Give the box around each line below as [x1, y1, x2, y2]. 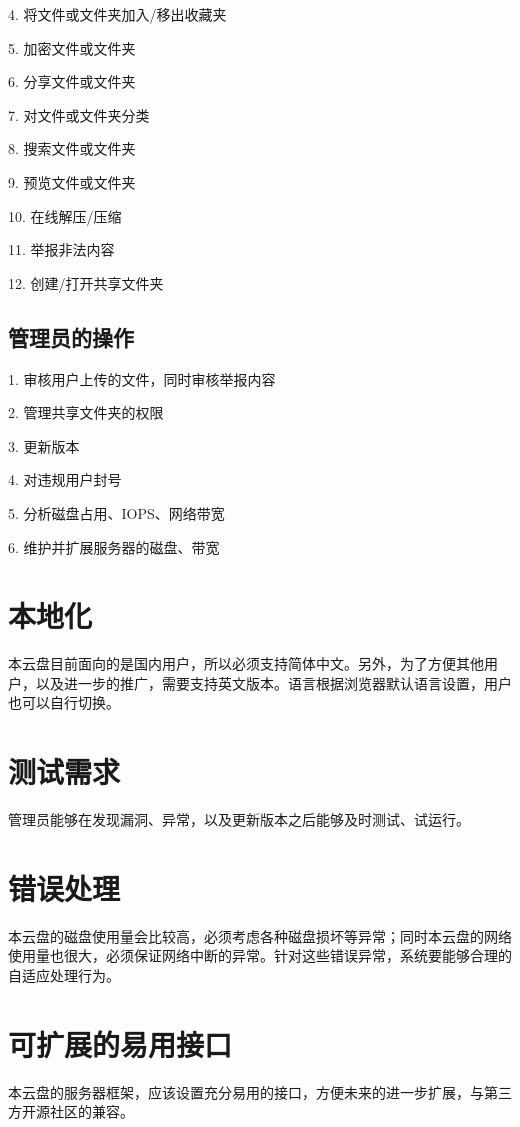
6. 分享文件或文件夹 [8, 71, 136, 92]
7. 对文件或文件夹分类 [8, 104, 150, 125]
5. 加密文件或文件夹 [8, 37, 136, 58]
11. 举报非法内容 [8, 239, 115, 260]
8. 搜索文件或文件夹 [8, 138, 136, 159]
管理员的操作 [8, 321, 134, 352]
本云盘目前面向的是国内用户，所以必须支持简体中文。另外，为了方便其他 [8, 653, 484, 674]
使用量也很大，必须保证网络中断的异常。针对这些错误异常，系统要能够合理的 [8, 945, 512, 966]
